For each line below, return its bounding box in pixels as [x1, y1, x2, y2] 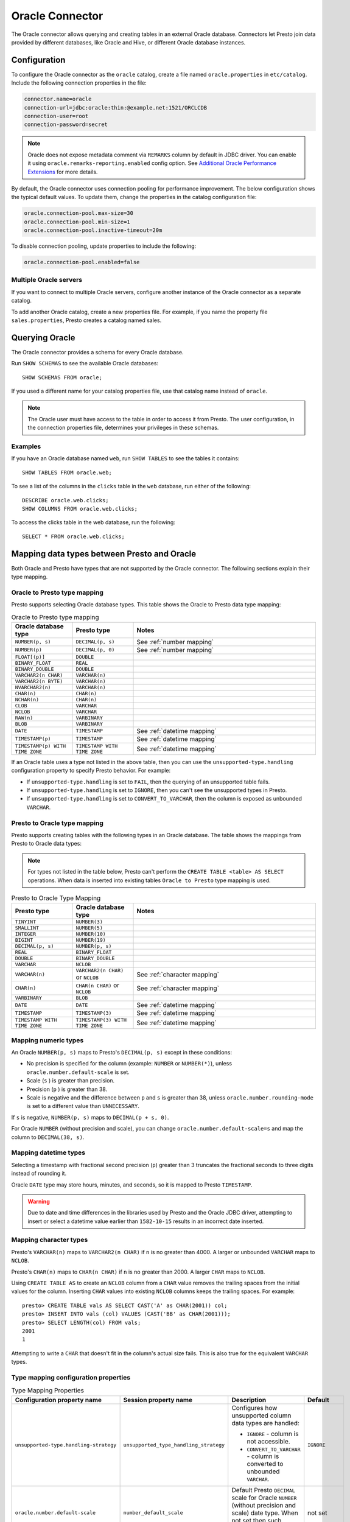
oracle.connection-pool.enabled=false [24, 259, 140, 266]
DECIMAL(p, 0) [75, 647, 115, 653]
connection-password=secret [24, 121, 108, 128]
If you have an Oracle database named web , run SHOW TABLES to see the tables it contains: [11, 455, 240, 462]
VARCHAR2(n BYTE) [15, 678, 63, 684]
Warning [27, 1198, 50, 1205]
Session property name [123, 1395, 193, 1404]
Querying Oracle [11, 332, 75, 343]
